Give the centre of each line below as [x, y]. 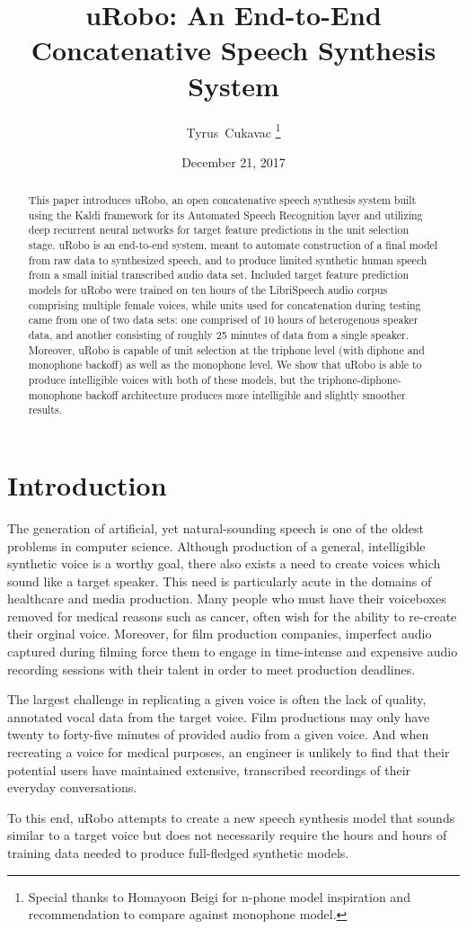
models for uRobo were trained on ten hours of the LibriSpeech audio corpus [208, 290]
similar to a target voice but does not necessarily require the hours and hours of [227, 835]
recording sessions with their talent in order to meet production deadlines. [211, 669]
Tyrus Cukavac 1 [233, 130]
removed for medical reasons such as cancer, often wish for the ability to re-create [232, 616]
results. [45, 410]
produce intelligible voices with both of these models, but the [172, 380]
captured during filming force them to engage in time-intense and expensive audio [233, 652]
